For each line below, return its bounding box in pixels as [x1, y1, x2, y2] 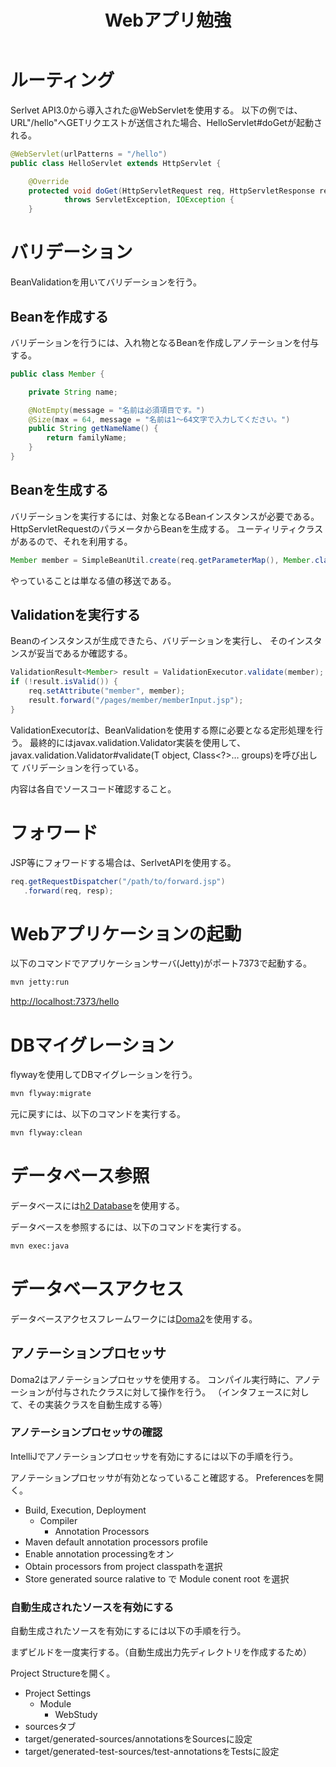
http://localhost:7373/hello [10, 996, 120, 1008]
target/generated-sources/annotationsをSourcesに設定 [24, 1733, 253, 1745]
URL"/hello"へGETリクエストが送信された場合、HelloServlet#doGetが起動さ [10, 116, 323, 128]
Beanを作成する [10, 308, 109, 325]
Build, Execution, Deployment [24, 1504, 147, 1516]
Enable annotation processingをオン [24, 1547, 175, 1560]
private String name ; [28, 387, 118, 397]
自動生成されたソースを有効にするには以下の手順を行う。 [10, 1625, 247, 1637]
